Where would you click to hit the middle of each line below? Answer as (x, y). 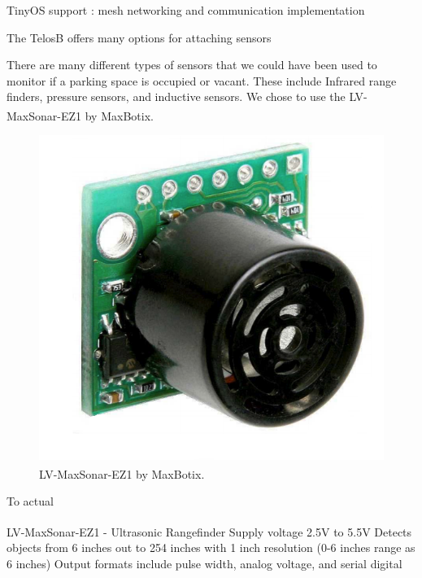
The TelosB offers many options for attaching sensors (139, 37)
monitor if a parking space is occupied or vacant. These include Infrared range (202, 80)
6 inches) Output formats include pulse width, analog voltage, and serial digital (204, 563)
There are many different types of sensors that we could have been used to (192, 65)
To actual (30, 501)
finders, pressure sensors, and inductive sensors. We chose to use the (176, 96)
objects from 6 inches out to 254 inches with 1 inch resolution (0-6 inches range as (211, 547)
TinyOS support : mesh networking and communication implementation (186, 10)
